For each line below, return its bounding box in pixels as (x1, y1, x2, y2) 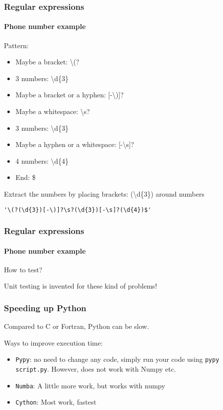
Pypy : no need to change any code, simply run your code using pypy (15, 354, 220, 364)
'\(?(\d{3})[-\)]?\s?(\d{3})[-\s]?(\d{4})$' (4, 206, 151, 213)
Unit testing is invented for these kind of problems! (4, 281, 157, 291)
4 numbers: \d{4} (15, 155, 69, 166)
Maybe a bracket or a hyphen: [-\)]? (15, 89, 124, 100)
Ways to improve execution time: (4, 337, 103, 348)
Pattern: (4, 40, 29, 50)
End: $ (15, 172, 36, 182)
